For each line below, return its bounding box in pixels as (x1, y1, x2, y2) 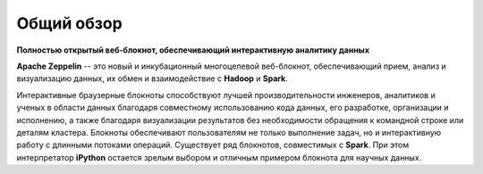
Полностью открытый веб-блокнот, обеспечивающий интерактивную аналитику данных (16, 45, 370, 55)
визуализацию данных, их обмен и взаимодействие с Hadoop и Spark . (16, 73, 288, 84)
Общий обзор (16, 13, 123, 33)
